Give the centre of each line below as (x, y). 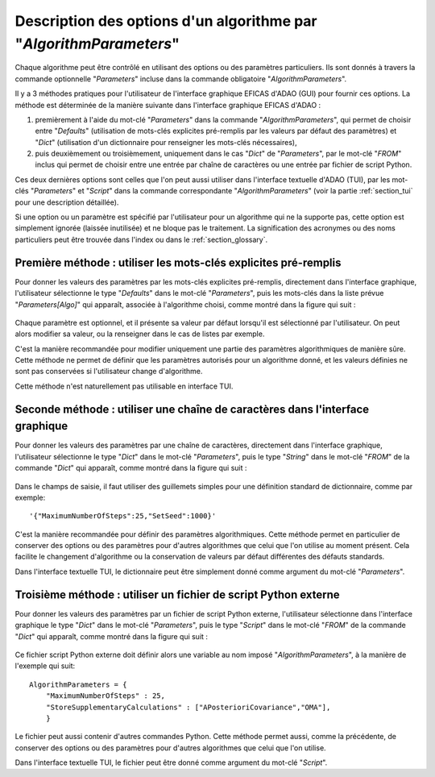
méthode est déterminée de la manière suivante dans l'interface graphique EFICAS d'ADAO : (168, 105)
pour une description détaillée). (67, 202)
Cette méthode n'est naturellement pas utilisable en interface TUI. (124, 386)
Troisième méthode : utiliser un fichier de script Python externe (177, 594)
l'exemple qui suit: (45, 666)
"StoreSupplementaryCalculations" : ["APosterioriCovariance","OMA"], (188, 707)
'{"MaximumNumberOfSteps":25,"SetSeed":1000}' (123, 516)
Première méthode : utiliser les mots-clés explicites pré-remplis (178, 262)
